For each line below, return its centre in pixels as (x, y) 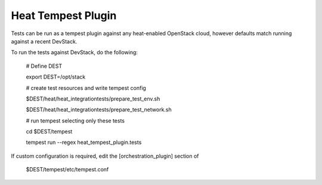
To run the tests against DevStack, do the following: (75, 52)
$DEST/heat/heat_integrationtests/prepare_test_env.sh (93, 99)
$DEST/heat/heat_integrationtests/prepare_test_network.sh (99, 109)
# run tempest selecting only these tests (75, 120)
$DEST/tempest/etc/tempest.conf (67, 170)
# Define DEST (44, 66)
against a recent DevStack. (44, 41)
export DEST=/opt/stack (56, 77)
